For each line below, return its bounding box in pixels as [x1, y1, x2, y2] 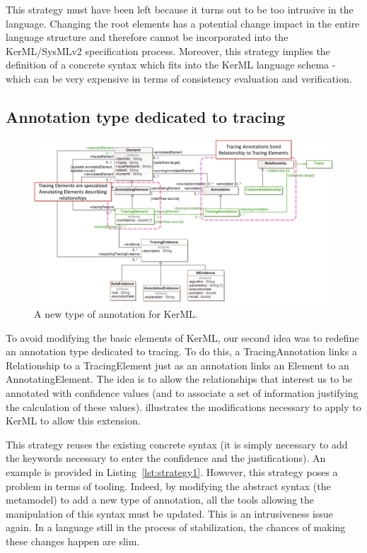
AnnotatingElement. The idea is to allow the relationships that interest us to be [6, 371, 353, 386]
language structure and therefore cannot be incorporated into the [6, 30, 289, 44]
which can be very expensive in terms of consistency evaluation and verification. [6, 71, 352, 85]
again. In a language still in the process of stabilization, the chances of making [6, 520, 346, 535]
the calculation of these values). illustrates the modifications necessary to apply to [6, 399, 361, 414]
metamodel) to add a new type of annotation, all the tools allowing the [6, 492, 315, 507]
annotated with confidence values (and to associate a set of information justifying [6, 386, 359, 400]
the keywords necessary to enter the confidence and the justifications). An [6, 451, 326, 465]
